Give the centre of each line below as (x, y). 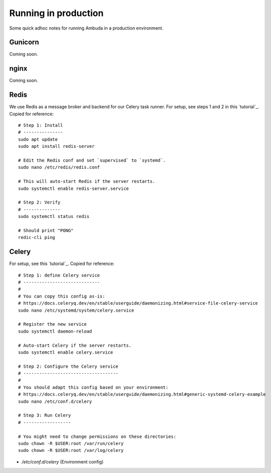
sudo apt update (38, 139)
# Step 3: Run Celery (44, 415)
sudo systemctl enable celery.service (66, 352)
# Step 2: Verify (39, 202)
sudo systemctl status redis (54, 216)
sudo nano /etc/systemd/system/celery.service (76, 310)
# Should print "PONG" (46, 230)
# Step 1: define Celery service (59, 275)
